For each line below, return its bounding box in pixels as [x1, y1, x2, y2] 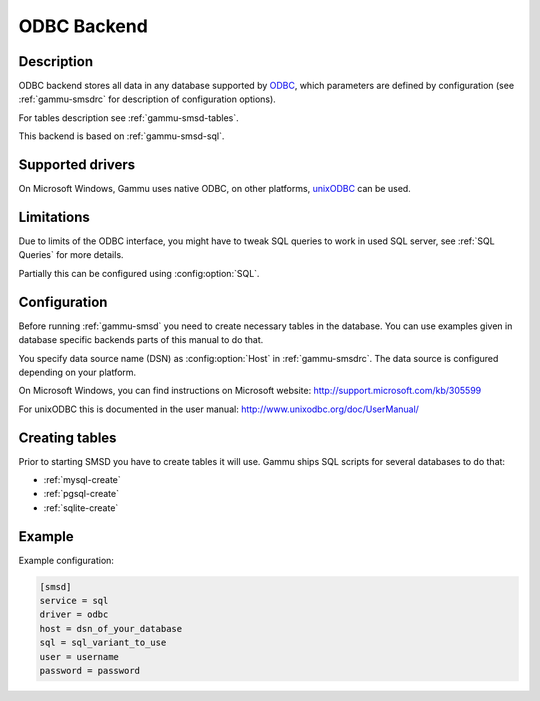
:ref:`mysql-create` [43, 473, 122, 485]
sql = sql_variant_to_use [39, 637, 167, 649]
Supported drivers [18, 156, 135, 174]
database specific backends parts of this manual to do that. [18, 334, 264, 346]
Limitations [18, 208, 90, 225]
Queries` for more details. [18, 249, 124, 261]
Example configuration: [18, 554, 115, 566]
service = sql [39, 595, 109, 607]
